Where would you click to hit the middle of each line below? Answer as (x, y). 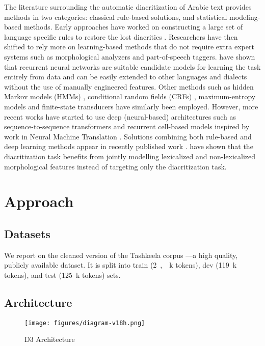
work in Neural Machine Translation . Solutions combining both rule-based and (128, 136)
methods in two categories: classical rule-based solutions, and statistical (116, 17)
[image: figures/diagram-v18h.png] (85, 323)
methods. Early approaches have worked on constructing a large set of (133, 27)
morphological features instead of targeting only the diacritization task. (115, 166)
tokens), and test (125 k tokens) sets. (62, 275)
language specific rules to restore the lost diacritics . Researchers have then (121, 36)
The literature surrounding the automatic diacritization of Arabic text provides (128, 7)
